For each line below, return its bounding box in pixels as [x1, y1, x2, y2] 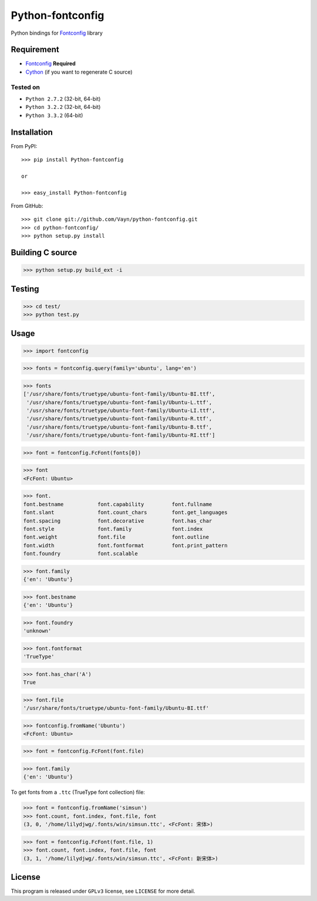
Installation [11, 127, 53, 137]
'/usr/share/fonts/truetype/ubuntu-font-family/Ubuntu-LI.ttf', [26, 407, 215, 414]
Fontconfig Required [25, 60, 76, 67]
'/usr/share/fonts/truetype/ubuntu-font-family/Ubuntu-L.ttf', [26, 399, 213, 405]
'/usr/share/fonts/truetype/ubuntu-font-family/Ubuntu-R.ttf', [26, 415, 213, 422]
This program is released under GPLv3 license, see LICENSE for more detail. [11, 887, 195, 895]
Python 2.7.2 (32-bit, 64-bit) [25, 95, 101, 102]
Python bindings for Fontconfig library [11, 29, 103, 36]
